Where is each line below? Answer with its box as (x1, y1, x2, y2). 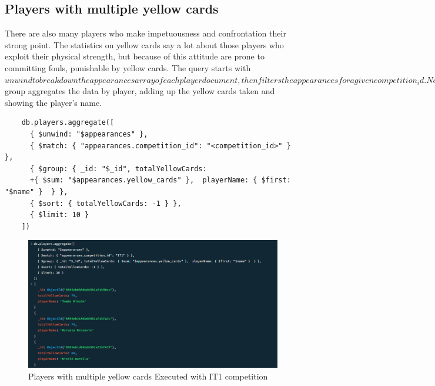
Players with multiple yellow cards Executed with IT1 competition (28, 370, 268, 382)
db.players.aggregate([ (21, 118, 115, 127)
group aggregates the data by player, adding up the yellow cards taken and (5, 85, 275, 97)
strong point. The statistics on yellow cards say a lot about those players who (5, 38, 284, 51)
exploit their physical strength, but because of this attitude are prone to (5, 50, 265, 62)
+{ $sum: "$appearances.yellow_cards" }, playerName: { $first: (29, 176, 291, 185)
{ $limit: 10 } (29, 211, 89, 219)
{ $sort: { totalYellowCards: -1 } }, (29, 199, 182, 208)
